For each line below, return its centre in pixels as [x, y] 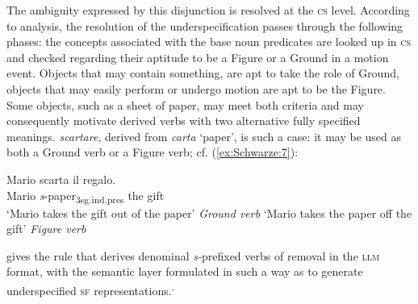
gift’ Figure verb [46, 229]
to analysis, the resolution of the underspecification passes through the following [205, 25]
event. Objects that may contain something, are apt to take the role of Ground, [203, 73]
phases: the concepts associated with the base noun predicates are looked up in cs [209, 42]
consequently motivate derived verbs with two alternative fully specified [184, 121]
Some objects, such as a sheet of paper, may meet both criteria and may [185, 104]
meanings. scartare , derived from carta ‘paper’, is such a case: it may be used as [204, 136]
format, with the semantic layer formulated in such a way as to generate [185, 271]
